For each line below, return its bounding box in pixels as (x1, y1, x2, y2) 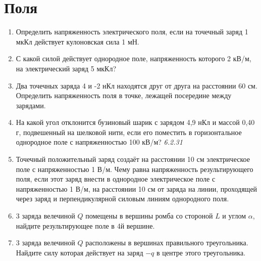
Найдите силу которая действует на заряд (16, 247, 143, 257)
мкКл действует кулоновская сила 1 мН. (16, 36, 139, 47)
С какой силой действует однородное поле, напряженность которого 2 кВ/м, (16, 53, 251, 64)
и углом (222, 210, 246, 221)
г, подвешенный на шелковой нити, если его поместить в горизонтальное (16, 126, 242, 137)
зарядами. (16, 100, 46, 110)
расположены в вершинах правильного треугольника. (85, 237, 248, 248)
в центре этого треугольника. (156, 247, 246, 257)
